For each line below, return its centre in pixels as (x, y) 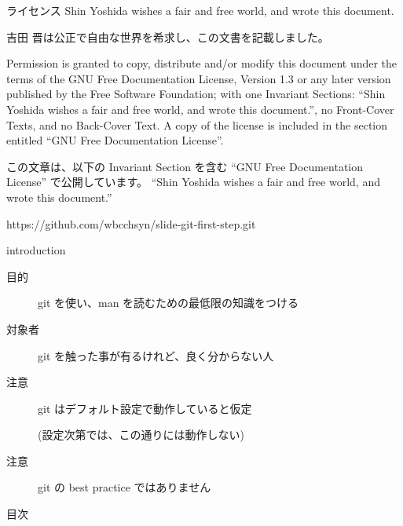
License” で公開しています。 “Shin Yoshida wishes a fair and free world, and (193, 182)
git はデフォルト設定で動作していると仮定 (145, 408)
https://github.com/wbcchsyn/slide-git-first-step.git (131, 223)
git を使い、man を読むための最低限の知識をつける (169, 303)
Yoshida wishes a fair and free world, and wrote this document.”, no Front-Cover (200, 109)
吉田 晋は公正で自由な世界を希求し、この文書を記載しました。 (168, 37)
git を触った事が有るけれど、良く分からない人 (156, 355)
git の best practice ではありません (125, 487)
